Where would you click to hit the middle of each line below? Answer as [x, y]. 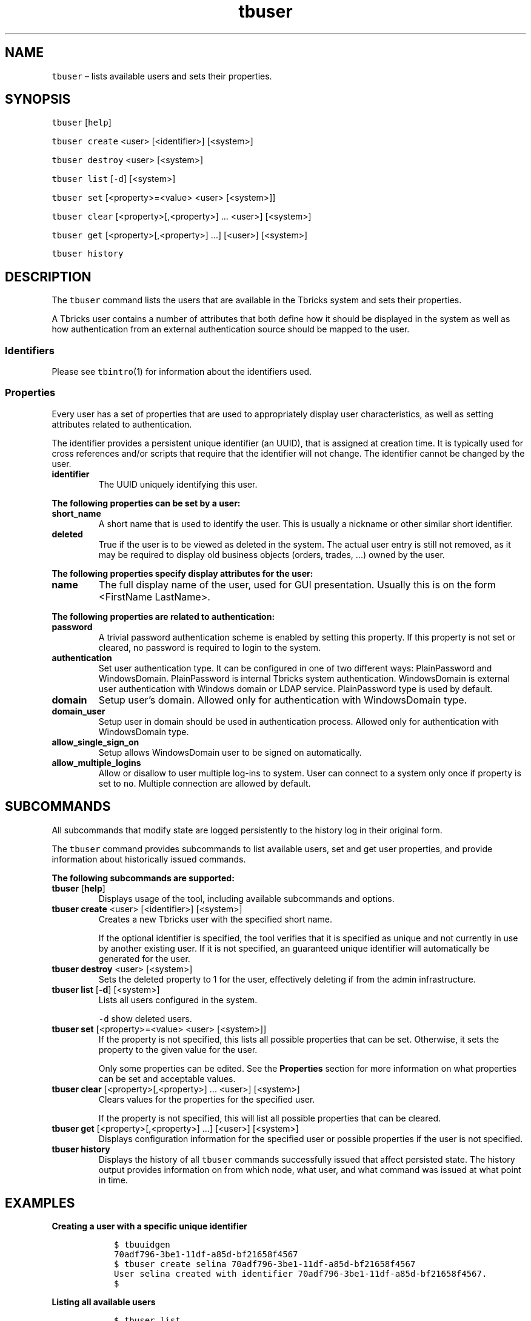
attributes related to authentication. [122, 424]
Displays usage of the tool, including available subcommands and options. [246, 898]
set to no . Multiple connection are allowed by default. [205, 783]
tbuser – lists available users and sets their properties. [162, 76]
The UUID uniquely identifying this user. [178, 484]
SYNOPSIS [38, 99]
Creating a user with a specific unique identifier [149, 1226]
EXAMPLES [40, 1203]
